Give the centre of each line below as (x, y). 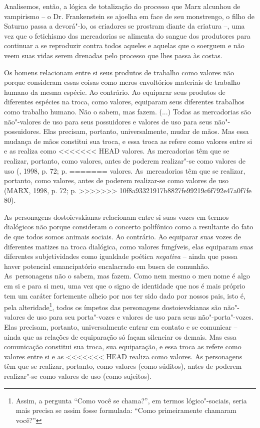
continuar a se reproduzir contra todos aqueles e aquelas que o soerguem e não (124, 45)
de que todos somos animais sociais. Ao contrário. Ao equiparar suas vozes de (123, 237)
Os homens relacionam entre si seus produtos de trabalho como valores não (119, 72)
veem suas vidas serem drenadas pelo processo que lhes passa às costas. (113, 55)
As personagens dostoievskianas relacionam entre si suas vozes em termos (116, 217)
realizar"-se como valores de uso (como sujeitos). (78, 376)
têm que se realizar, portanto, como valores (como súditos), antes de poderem (123, 366)
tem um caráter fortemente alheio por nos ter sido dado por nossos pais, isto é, (125, 295)
